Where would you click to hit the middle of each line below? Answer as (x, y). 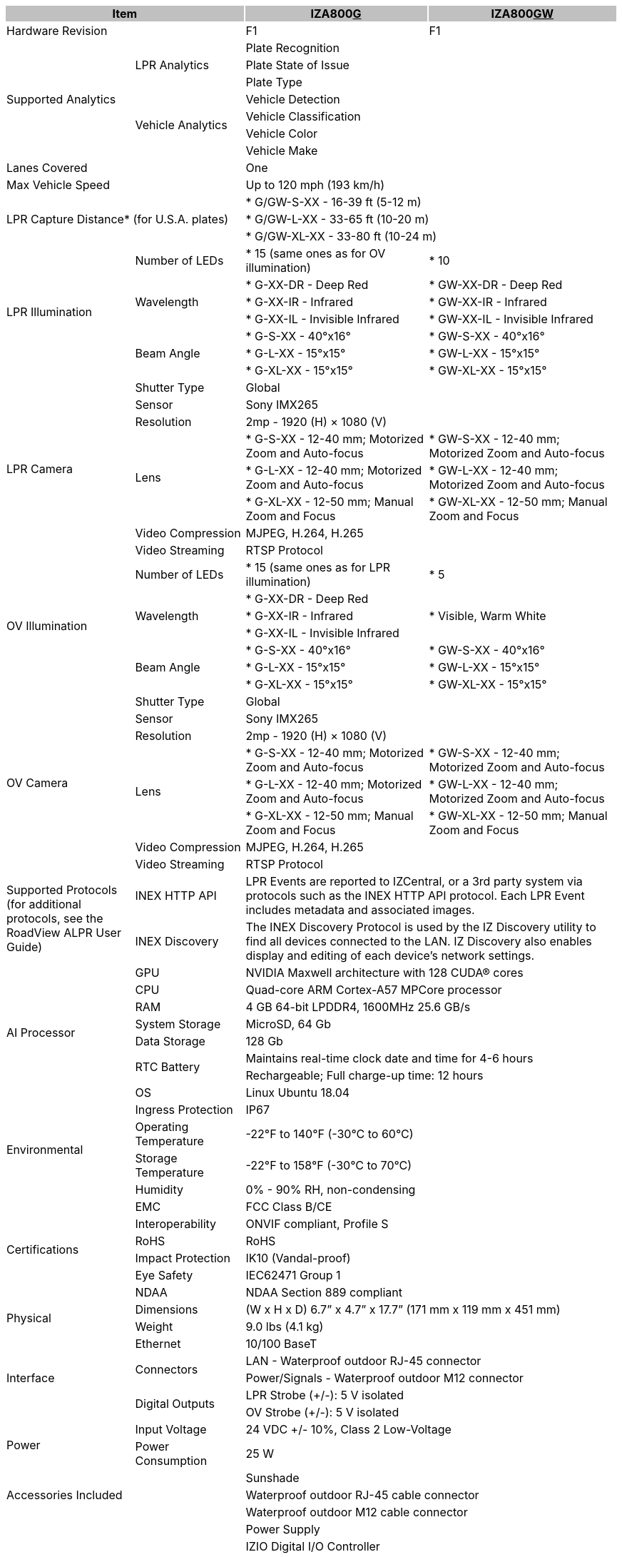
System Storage (178, 1024)
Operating (162, 1127)
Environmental (45, 1150)
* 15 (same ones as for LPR (318, 567)
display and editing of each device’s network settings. (390, 955)
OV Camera (37, 783)
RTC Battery (168, 1067)
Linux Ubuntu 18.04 (298, 1092)
